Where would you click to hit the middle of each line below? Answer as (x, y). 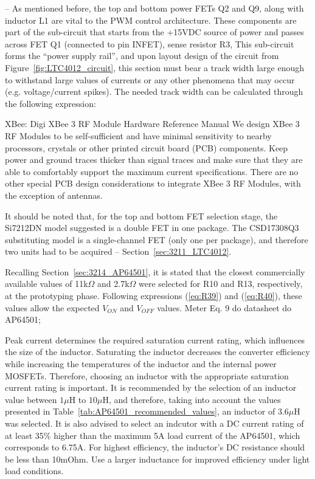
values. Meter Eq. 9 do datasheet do (224, 307)
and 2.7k (113, 284)
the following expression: (50, 103)
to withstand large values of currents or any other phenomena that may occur (150, 79)
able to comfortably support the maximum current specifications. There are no (152, 171)
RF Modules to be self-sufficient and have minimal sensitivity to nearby (138, 135)
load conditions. (34, 471)
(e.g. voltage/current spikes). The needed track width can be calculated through (154, 91)
